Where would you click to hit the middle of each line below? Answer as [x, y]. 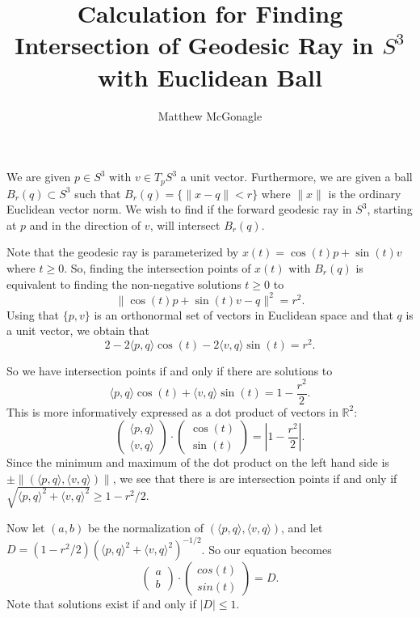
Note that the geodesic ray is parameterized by [123, 252]
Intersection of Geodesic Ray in [194, 45]
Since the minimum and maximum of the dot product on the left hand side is [198, 462]
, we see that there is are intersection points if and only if [255, 478]
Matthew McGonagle [210, 115]
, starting [390, 209]
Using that [33, 314]
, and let [302, 527]
